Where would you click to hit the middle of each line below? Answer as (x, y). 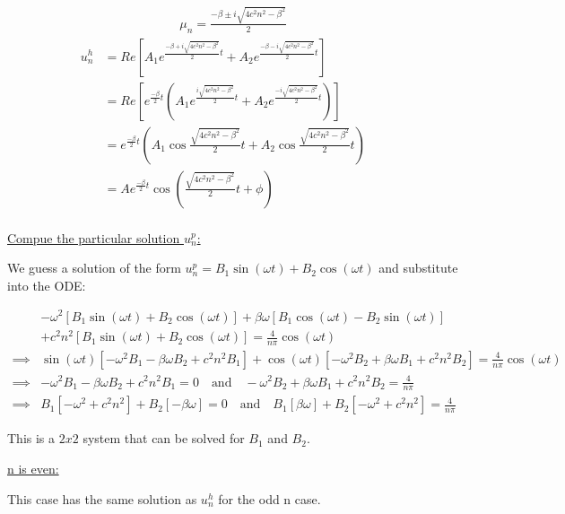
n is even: (33, 468)
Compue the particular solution (94, 237)
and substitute (418, 268)
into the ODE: (47, 285)
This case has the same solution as (102, 498)
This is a (31, 438)
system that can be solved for (164, 438)
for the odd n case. (269, 498)
